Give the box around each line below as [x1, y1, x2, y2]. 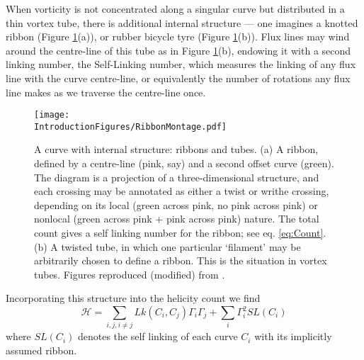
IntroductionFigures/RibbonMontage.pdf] [34, 121, 227, 132]
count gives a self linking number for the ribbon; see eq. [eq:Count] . [34, 225, 326, 240]
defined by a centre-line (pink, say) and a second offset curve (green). [34, 156, 334, 171]
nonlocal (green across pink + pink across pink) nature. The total [34, 211, 319, 226]
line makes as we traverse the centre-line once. [6, 84, 206, 99]
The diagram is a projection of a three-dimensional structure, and [34, 169, 319, 184]
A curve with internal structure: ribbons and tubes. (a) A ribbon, [34, 142, 319, 157]
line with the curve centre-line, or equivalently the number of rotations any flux [6, 70, 351, 85]
